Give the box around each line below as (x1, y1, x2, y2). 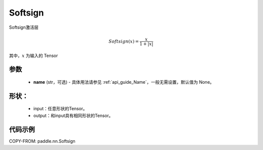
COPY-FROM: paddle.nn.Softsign (9, 138, 75, 144)
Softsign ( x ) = (108, 38, 139, 44)
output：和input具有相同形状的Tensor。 (33, 112, 113, 118)
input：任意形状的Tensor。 (33, 106, 88, 112)
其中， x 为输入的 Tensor (9, 53, 58, 58)
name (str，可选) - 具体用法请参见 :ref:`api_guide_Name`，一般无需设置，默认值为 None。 (33, 79, 214, 85)
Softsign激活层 (9, 24, 39, 30)
